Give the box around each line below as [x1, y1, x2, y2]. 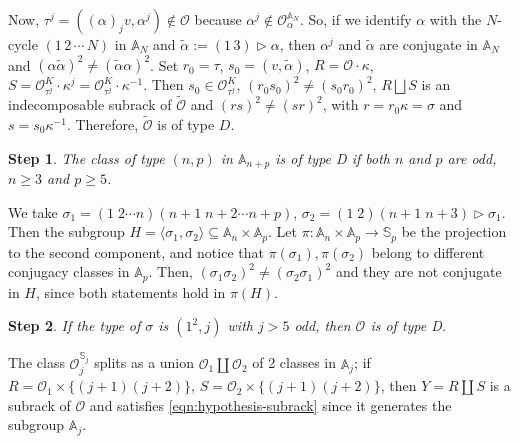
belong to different [371, 241, 485, 262]
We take [8, 201, 58, 222]
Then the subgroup [8, 221, 125, 242]
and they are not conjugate [335, 261, 502, 282]
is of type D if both [275, 147, 390, 168]
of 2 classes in [252, 352, 337, 373]
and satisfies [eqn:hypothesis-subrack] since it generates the [89, 394, 452, 415]
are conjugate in [379, 34, 478, 54]
